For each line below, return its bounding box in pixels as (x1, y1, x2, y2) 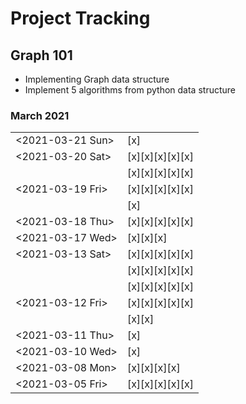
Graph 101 (10, 47, 73, 64)
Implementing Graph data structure (24, 73, 170, 85)
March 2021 (10, 108, 70, 122)
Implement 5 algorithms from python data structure (24, 84, 236, 96)
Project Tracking (10, 7, 151, 30)
